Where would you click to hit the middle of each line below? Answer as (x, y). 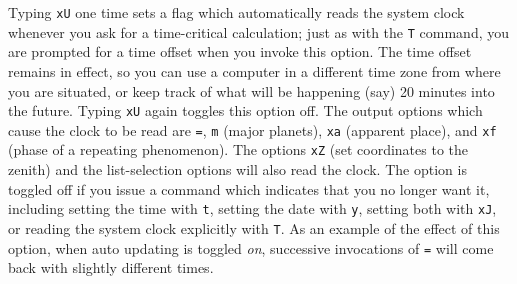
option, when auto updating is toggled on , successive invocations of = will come (251, 247)
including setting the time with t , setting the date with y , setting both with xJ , (252, 208)
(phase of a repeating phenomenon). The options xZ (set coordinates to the (238, 149)
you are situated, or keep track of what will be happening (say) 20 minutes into (251, 90)
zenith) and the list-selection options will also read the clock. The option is (237, 169)
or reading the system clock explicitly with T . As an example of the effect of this (254, 227)
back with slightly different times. (111, 267)
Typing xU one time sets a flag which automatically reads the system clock (236, 12)
